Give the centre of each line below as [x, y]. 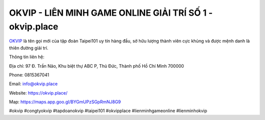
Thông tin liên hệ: [27, 57]
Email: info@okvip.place [33, 84]
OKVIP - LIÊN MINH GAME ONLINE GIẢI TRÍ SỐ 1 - [111, 13]
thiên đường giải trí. [29, 48]
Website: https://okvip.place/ [38, 93]
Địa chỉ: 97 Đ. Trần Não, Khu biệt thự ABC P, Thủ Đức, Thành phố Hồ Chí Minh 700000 [96, 66]
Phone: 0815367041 [29, 75]
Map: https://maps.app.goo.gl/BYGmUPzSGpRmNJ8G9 [65, 102]
